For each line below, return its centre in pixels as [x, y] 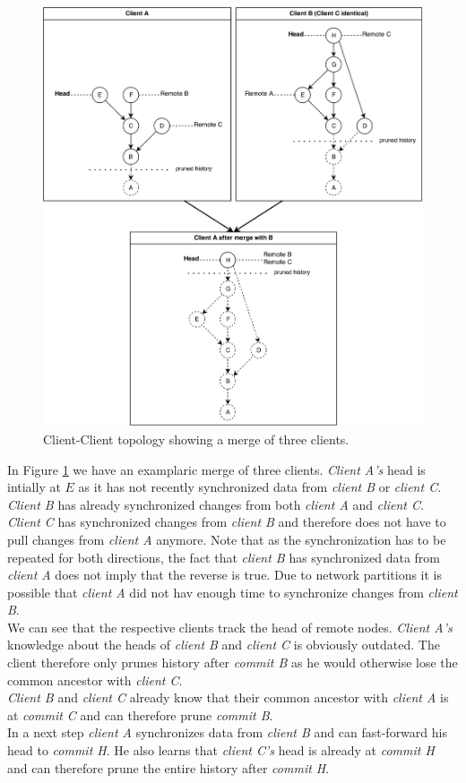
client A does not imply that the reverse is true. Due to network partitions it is [225, 575]
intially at [34, 487]
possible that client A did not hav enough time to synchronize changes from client [233, 592]
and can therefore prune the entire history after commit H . [168, 767]
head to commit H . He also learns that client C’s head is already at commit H [221, 750]
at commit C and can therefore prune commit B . [140, 714]
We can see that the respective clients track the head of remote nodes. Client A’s [230, 627]
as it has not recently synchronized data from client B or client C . [260, 487]
